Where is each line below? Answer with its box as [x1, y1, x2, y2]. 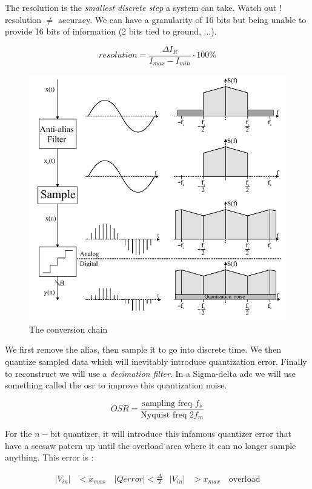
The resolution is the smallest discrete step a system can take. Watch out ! [5, 1, 282, 13]
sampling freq [142, 399, 193, 408]
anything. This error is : [5, 451, 94, 464]
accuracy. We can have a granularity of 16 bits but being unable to [58, 13, 307, 25]
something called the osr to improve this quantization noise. [5, 379, 227, 391]
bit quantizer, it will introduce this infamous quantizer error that [50, 427, 292, 440]
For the [5, 427, 32, 440]
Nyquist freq [141, 410, 187, 419]
